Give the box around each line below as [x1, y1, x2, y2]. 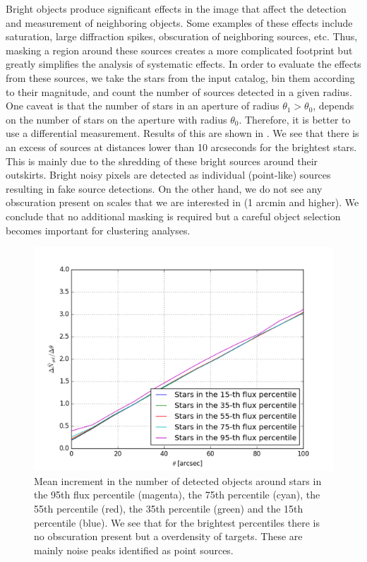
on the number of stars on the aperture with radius [6, 112, 227, 126]
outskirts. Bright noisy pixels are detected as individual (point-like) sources [6, 167, 331, 182]
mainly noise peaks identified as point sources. [34, 542, 234, 557]
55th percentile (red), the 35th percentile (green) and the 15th [34, 501, 303, 516]
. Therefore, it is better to [239, 112, 351, 126]
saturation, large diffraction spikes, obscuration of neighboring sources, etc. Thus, [6, 29, 358, 44]
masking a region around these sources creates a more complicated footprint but [6, 42, 353, 57]
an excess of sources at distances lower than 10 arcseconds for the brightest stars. [6, 139, 357, 154]
